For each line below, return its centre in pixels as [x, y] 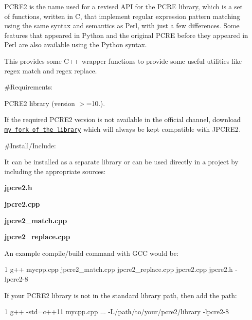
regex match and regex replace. [51, 70]
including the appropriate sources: [55, 171]
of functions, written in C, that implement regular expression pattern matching [122, 16]
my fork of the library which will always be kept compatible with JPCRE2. [122, 129]
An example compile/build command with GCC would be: [91, 253]
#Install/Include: [30, 145]
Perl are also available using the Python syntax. [76, 44]
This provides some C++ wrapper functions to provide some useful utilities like [123, 61]
